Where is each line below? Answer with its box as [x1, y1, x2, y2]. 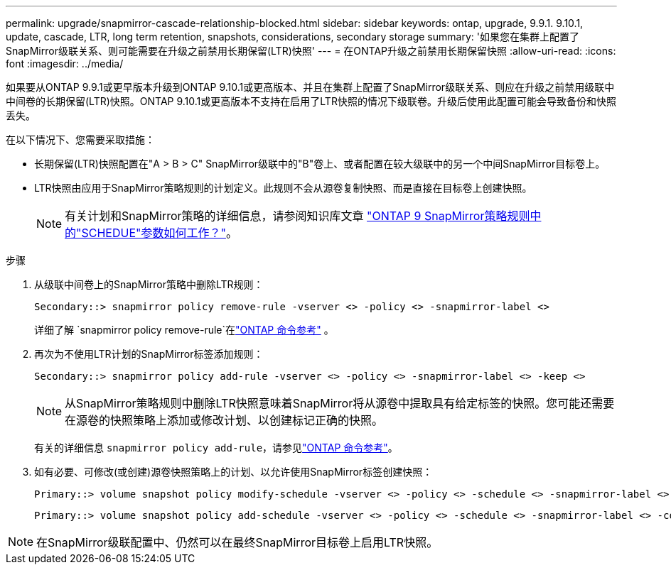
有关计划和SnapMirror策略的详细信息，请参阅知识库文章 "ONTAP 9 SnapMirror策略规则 [65, 209, 530, 223]
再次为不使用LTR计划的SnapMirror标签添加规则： [34, 348, 264, 360]
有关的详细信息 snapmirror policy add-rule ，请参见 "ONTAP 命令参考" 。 [34, 442, 398, 454]
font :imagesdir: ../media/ [6, 57, 124, 70]
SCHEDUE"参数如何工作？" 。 [81, 226, 237, 240]
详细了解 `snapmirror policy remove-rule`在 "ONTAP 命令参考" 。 [34, 324, 334, 336]
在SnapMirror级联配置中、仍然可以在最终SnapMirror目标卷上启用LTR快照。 [36, 535, 439, 549]
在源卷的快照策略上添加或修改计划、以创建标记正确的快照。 [65, 413, 384, 427]
